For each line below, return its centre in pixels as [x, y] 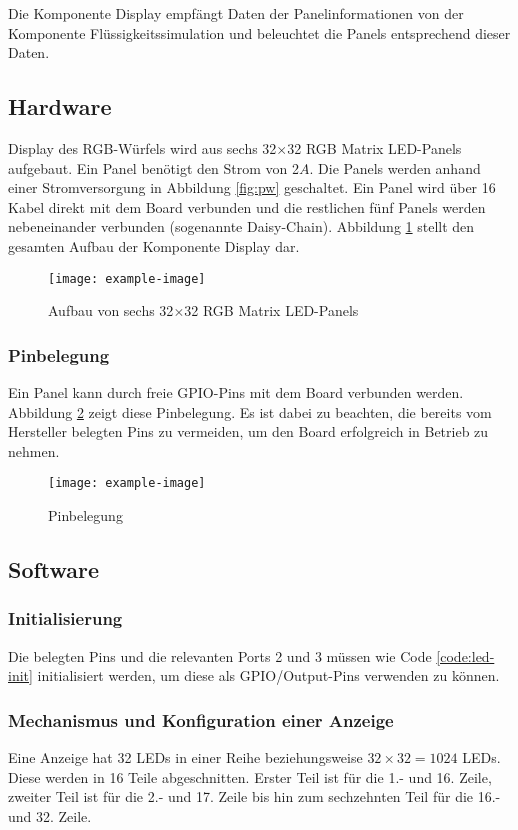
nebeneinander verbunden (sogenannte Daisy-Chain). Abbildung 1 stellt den [241, 226]
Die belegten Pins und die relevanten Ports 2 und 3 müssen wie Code [220, 655]
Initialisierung [65, 618]
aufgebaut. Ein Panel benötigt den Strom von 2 [153, 167]
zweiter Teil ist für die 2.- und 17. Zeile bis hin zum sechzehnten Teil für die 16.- [254, 796]
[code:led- [465, 655]
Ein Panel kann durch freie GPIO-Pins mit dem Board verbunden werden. [236, 392]
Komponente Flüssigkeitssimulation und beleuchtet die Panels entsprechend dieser [259, 32]
